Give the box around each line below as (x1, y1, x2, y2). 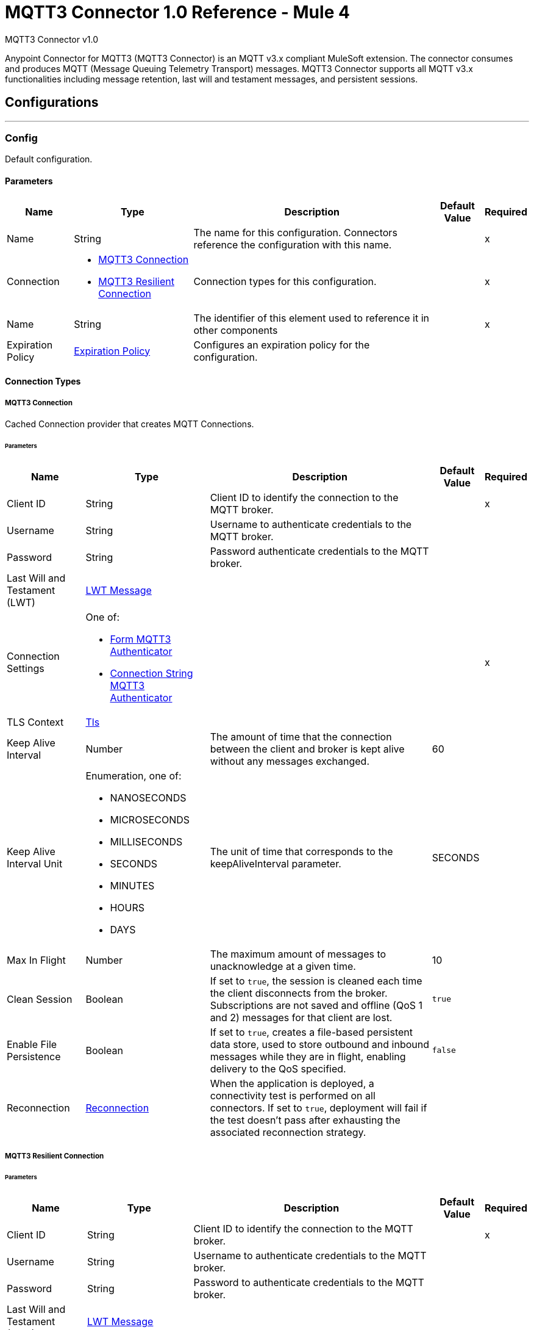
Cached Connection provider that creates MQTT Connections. (5, 418, 254, 429)
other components (193, 323, 278, 336)
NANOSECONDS (110, 791, 187, 804)
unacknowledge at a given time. (210, 960, 356, 972)
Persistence (7, 1050, 61, 1063)
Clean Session (7, 992, 73, 1005)
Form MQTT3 (110, 632, 171, 645)
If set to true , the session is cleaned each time (210, 974, 422, 987)
